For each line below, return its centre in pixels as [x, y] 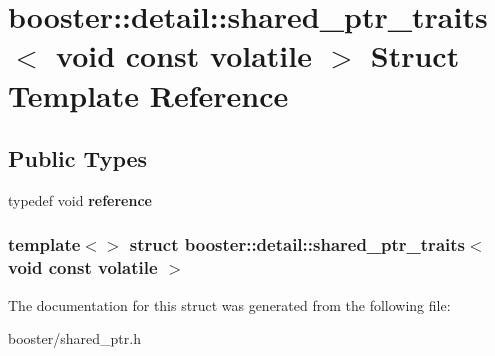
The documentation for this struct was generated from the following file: [229, 304]
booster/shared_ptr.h [74, 338]
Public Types [78, 158]
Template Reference [148, 94]
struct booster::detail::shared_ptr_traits [297, 244]
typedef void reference [80, 199]
